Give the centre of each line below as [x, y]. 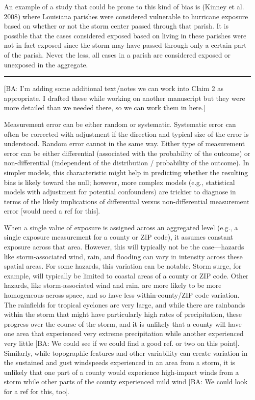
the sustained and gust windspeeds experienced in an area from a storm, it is [120, 362]
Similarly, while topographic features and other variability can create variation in [126, 353]
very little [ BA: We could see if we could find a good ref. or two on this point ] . [122, 343]
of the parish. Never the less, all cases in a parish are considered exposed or [117, 54]
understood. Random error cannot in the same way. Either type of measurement [125, 143]
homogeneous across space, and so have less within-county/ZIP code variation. [122, 295]
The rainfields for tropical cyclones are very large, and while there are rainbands [125, 304]
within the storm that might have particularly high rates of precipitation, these [123, 314]
